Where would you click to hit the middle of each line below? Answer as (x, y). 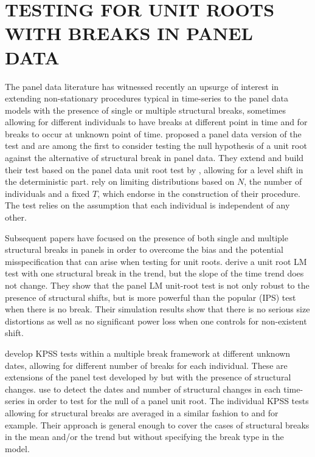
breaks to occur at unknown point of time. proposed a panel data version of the (153, 133)
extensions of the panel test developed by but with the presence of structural (148, 377)
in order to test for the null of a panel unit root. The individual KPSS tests (168, 401)
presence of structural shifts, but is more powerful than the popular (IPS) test (151, 297)
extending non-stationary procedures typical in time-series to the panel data (147, 98)
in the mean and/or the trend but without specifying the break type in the (144, 437)
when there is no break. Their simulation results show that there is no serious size (157, 309)
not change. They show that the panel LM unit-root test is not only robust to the (157, 285)
